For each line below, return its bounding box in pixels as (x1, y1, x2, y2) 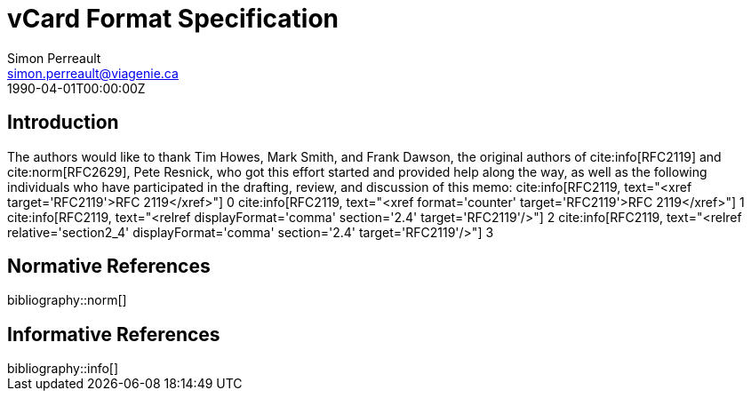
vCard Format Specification (7, 4, 339, 34)
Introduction (7, 111, 119, 134)
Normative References (7, 255, 211, 278)
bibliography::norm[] (7, 292, 127, 308)
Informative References (7, 322, 220, 346)
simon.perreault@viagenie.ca (7, 65, 179, 81)
